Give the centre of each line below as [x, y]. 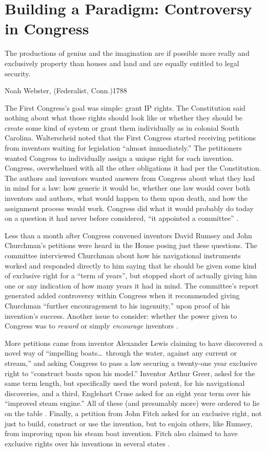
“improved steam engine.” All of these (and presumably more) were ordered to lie [132, 403]
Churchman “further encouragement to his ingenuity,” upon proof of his [117, 305]
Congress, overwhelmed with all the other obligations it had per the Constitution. [133, 168]
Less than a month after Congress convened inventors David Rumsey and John [128, 235]
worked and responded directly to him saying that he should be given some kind [131, 265]
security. [18, 73]
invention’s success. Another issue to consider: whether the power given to [121, 315]
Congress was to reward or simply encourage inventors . [91, 326]
